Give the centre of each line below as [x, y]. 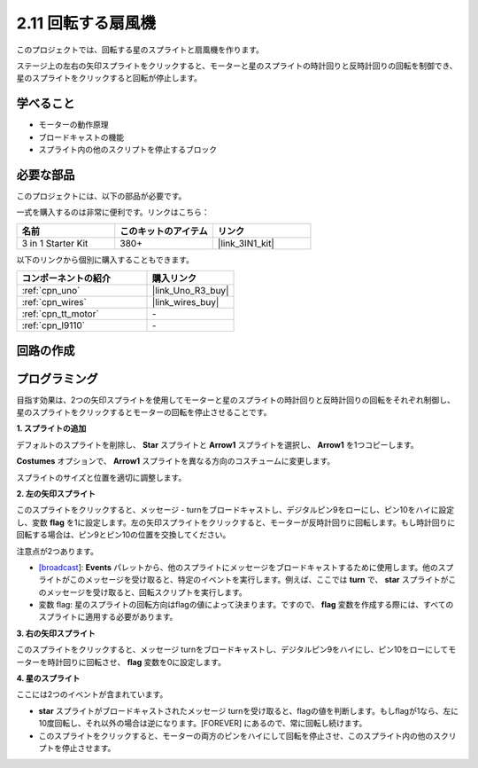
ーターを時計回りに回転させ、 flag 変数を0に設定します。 [121, 662]
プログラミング [57, 378]
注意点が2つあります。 [58, 551]
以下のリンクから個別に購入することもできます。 [105, 259]
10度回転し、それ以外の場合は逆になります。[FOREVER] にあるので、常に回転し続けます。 [203, 724]
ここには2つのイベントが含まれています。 [92, 694]
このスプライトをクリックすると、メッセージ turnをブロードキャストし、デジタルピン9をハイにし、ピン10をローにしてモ [236, 650]
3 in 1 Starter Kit [55, 243]
